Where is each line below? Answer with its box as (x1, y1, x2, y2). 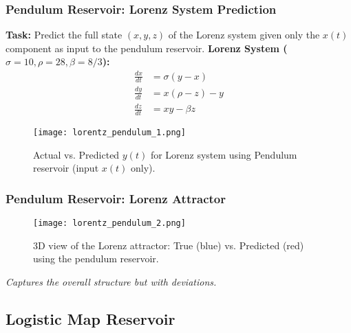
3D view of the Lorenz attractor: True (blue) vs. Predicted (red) (33, 238, 304, 252)
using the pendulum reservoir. (33, 251, 159, 266)
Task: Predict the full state (6, 27, 123, 42)
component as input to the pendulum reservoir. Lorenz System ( (6, 41, 288, 55)
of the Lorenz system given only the (168, 27, 320, 42)
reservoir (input (33, 161, 99, 175)
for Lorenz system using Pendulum (150, 147, 297, 161)
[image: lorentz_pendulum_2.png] (33, 218, 186, 228)
